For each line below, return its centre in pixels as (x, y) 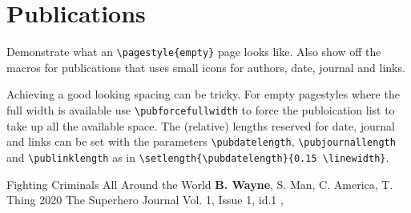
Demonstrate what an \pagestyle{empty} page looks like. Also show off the (194, 52)
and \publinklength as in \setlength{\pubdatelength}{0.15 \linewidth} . (198, 157)
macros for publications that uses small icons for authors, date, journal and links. (206, 67)
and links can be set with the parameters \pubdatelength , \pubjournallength (201, 141)
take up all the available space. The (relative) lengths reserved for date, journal (201, 125)
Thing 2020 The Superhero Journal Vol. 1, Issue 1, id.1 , (145, 200)
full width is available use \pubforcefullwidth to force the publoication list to (201, 109)
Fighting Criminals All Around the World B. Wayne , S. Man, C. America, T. (200, 184)
